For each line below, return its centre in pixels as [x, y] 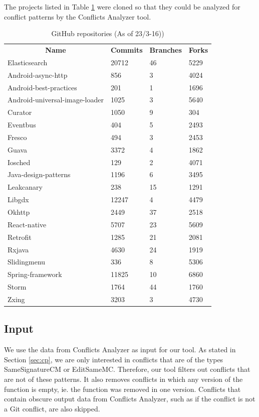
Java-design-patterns [39, 174]
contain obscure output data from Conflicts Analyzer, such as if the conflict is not [130, 399]
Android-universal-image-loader [56, 100]
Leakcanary [25, 187]
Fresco [17, 137]
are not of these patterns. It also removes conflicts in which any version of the [123, 379]
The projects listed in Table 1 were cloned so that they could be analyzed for [122, 7]
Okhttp [19, 212]
